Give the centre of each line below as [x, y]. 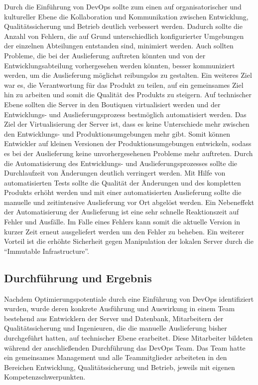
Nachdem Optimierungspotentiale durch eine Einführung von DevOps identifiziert [129, 298]
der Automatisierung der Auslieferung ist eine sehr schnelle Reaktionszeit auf [122, 212]
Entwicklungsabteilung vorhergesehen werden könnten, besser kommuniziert [120, 65]
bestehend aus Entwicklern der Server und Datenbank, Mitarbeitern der [114, 318]
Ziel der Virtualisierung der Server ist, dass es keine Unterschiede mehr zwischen [127, 124]
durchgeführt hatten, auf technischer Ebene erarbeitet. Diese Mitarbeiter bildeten [129, 338]
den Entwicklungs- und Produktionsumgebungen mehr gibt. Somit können [117, 133]
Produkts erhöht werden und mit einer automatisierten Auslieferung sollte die [123, 192]
